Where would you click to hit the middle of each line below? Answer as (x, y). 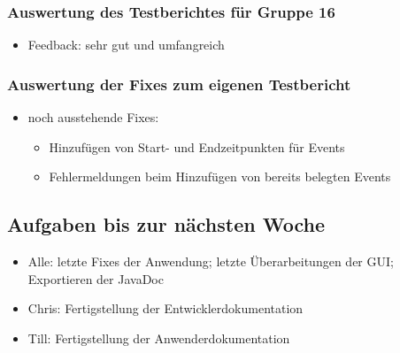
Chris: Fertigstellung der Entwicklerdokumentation (165, 308)
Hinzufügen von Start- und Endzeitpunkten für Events (197, 146)
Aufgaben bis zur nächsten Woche (166, 224)
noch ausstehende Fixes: (93, 117)
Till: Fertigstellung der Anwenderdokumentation (159, 338)
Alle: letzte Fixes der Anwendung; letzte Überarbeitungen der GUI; (211, 261)
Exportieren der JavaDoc (96, 278)
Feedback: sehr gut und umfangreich (126, 45)
